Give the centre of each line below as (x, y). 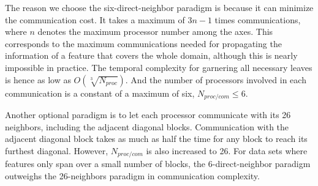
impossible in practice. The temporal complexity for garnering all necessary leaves (159, 67)
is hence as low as (38, 79)
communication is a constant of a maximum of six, (100, 93)
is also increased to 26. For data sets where (227, 150)
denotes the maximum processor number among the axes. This (155, 32)
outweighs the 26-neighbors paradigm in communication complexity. (132, 175)
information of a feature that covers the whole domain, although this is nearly (151, 55)
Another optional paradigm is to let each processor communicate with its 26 (148, 115)
